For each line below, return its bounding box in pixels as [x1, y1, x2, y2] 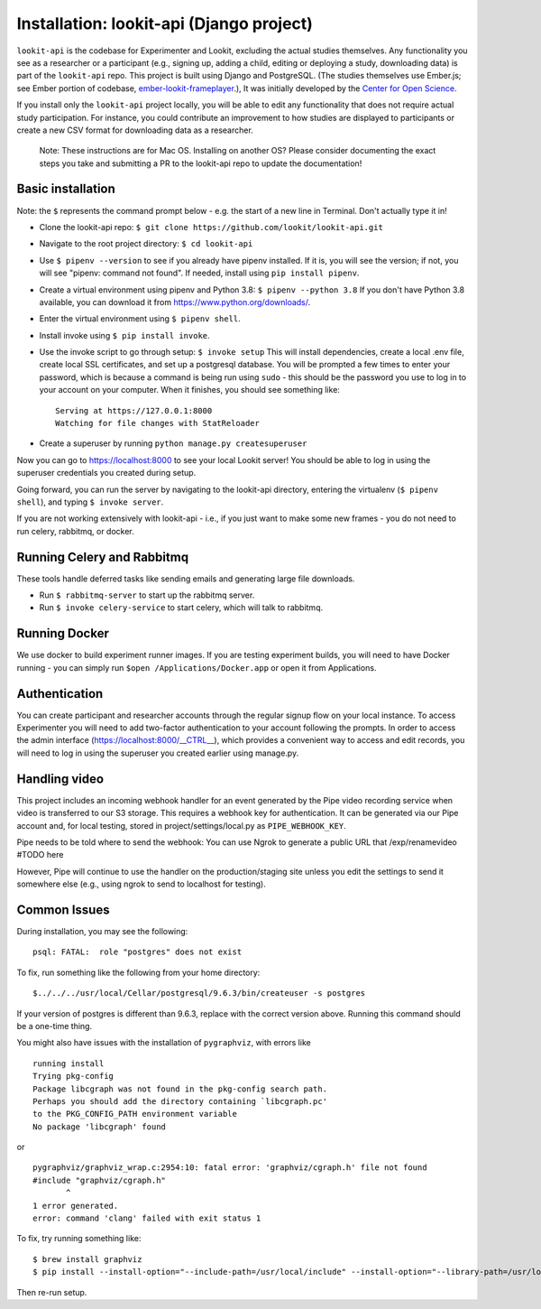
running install [32, 1058, 105, 1069]
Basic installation [16, 181, 116, 197]
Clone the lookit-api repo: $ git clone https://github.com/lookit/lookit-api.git [39, 221, 383, 232]
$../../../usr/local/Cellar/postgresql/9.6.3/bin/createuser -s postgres [32, 989, 366, 998]
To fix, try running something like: [16, 1233, 142, 1244]
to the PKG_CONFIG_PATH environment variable [32, 1109, 238, 1119]
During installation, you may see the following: [16, 926, 188, 936]
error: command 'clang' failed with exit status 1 [32, 1213, 261, 1223]
